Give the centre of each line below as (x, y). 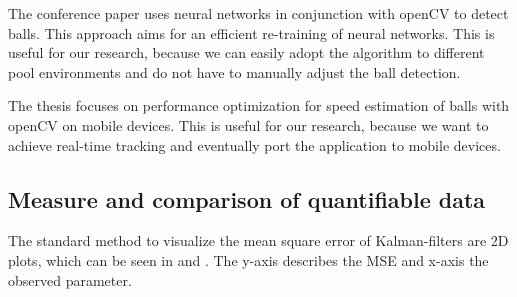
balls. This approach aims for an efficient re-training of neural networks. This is (251, 32)
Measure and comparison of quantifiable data (247, 198)
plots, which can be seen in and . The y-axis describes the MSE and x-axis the (248, 259)
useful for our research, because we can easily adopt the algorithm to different (246, 52)
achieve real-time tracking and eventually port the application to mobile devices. (254, 144)
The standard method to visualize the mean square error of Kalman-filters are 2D (258, 240)
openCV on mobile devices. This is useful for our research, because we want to (248, 124)
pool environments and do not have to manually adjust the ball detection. (234, 71)
